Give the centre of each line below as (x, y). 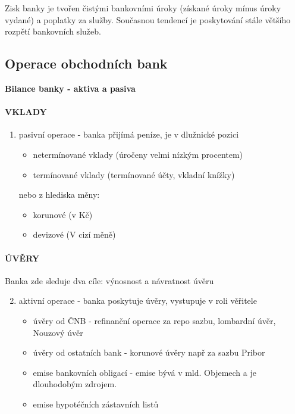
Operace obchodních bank (86, 63)
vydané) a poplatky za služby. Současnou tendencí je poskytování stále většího (148, 19)
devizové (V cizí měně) (74, 234)
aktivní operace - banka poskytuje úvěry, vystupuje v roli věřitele (138, 301)
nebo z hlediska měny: (59, 194)
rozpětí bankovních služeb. (53, 31)
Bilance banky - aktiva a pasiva (70, 88)
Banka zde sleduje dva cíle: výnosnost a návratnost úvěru (109, 280)
